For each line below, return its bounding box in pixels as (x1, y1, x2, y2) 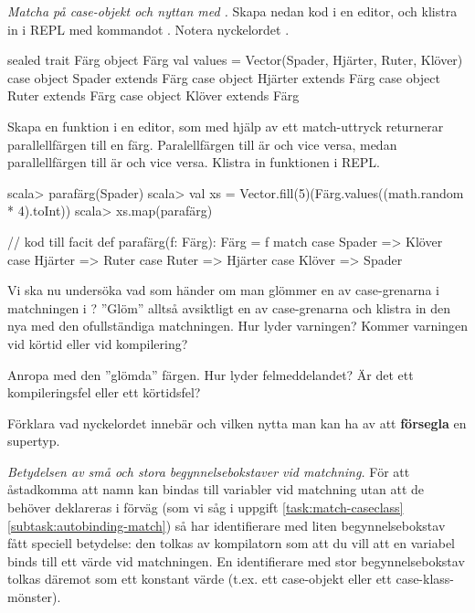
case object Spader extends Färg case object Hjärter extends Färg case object (7, 68, 440, 87)
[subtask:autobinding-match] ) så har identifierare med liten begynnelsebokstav (7, 515, 446, 534)
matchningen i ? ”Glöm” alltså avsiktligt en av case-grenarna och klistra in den (7, 298, 451, 317)
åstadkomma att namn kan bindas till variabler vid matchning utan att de (7, 480, 425, 499)
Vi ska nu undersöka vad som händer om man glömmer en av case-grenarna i (7, 280, 439, 300)
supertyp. (7, 431, 60, 450)
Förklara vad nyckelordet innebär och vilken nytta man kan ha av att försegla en (7, 413, 467, 432)
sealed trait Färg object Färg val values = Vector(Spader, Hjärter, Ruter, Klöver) (7, 50, 463, 69)
